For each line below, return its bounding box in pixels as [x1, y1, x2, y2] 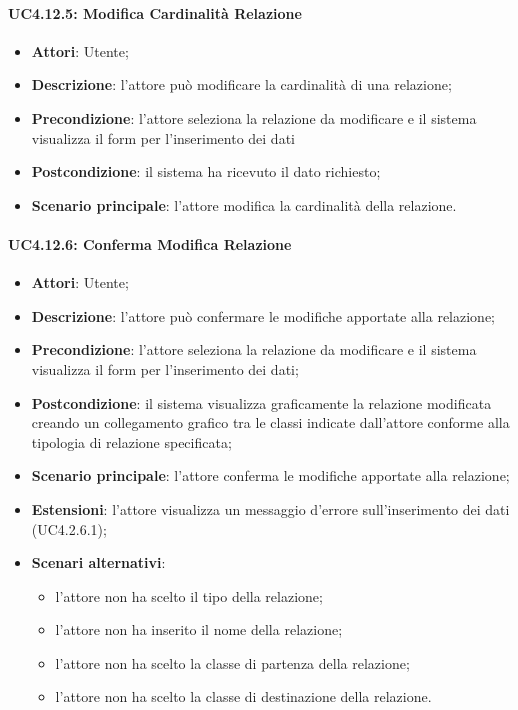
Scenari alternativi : [31, 552, 166, 573]
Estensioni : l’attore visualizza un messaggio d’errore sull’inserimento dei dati [31, 498, 510, 519]
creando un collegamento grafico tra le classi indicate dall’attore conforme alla [31, 412, 510, 433]
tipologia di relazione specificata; [31, 431, 232, 452]
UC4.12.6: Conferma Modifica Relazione [8, 233, 292, 254]
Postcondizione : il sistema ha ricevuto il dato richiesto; [31, 161, 381, 182]
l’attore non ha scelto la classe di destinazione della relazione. [55, 686, 432, 707]
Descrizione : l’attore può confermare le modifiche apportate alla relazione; [31, 305, 496, 326]
